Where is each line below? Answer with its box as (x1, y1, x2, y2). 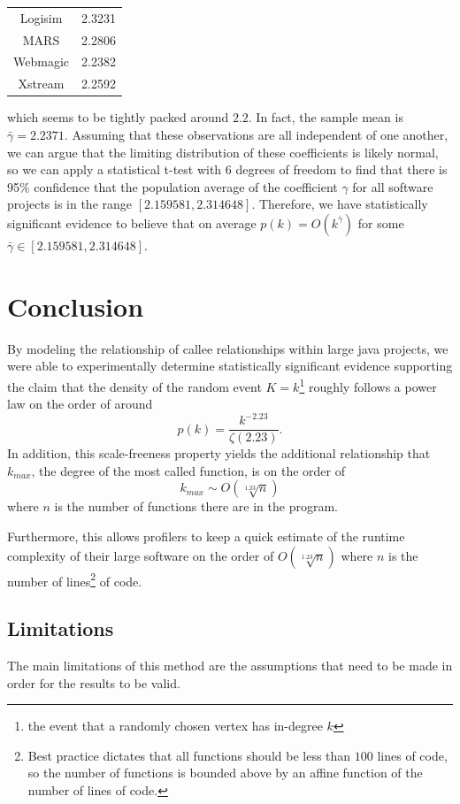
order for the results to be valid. (7, 673, 180, 692)
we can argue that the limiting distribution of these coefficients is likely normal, (7, 142, 439, 161)
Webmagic (13, 52, 69, 71)
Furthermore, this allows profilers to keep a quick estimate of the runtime (7, 527, 405, 546)
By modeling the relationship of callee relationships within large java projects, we (7, 339, 448, 357)
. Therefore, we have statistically (251, 195, 428, 213)
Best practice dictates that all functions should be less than (27, 746, 351, 764)
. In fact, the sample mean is (248, 108, 403, 126)
